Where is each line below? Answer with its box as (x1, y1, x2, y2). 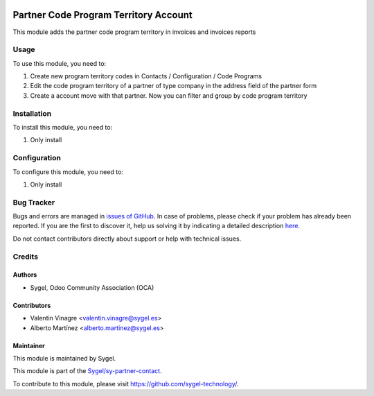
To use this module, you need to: (12, 59, 107, 67)
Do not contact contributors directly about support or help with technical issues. (12, 234, 242, 243)
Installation (12, 108, 52, 118)
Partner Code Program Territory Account (12, 9, 193, 21)
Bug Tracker (12, 198, 55, 207)
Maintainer (12, 341, 45, 350)
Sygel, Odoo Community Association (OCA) (30, 283, 154, 291)
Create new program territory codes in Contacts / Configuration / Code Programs (30, 72, 262, 80)
